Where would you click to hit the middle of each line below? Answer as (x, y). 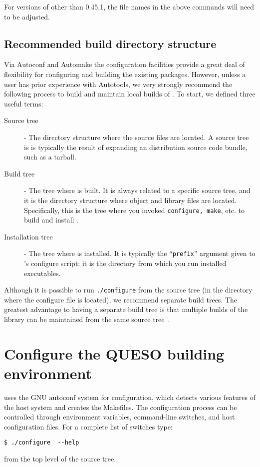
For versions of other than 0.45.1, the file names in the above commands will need (129, 6)
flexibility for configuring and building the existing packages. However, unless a (125, 74)
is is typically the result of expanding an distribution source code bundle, (136, 147)
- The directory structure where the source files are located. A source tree (136, 137)
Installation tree (28, 236)
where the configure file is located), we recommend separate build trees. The (121, 299)
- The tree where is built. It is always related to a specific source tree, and (137, 190)
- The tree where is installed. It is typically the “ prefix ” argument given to (140, 253)
